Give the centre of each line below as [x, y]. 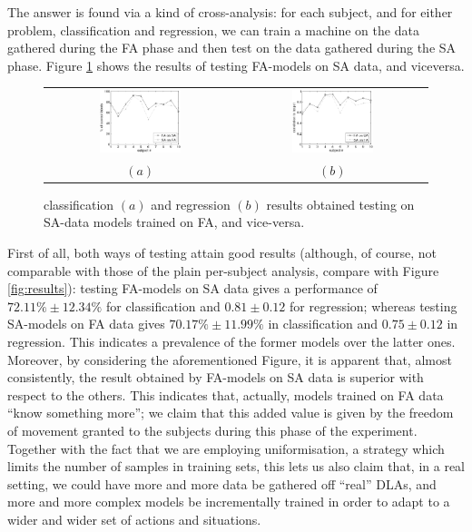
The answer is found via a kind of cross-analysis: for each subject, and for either [230, 12]
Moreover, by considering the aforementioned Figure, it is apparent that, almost [230, 359]
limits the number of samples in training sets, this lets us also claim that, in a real [236, 466]
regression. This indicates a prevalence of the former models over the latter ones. [231, 342]
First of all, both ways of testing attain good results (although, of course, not [222, 253]
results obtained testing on [340, 204]
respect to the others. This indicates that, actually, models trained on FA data [226, 394]
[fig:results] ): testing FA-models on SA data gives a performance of [192, 288]
